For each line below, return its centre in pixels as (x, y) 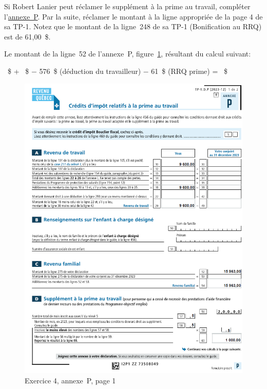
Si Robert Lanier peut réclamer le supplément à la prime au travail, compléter (127, 6)
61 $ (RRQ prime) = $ (189, 71)
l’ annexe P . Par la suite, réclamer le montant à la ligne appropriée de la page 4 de (133, 16)
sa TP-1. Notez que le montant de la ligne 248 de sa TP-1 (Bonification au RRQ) (133, 26)
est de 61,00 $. (27, 36)
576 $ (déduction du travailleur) (90, 71)
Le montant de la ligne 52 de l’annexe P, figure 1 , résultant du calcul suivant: (128, 54)
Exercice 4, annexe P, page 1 (70, 380)
